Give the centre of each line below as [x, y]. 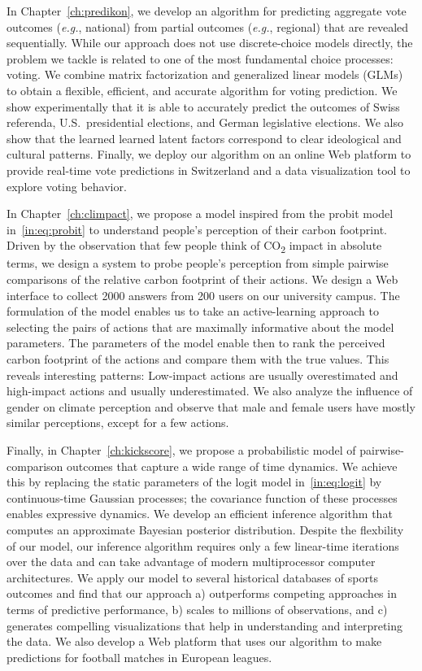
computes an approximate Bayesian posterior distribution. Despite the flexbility [205, 529]
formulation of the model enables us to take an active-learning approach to [193, 311]
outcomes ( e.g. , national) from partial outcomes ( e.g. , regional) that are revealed [208, 26]
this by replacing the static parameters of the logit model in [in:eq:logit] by [194, 482]
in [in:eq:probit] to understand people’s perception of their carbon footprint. [197, 229]
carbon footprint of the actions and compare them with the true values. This [198, 359]
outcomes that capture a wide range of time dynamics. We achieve [232, 466]
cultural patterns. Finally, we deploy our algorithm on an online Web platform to [209, 154]
